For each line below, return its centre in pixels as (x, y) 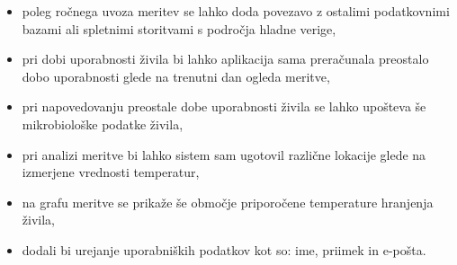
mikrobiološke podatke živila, (103, 124)
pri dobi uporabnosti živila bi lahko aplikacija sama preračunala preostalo (225, 59)
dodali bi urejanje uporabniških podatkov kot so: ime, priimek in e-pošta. (224, 249)
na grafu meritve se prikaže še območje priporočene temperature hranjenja (228, 202)
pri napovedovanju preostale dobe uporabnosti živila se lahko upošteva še (224, 106)
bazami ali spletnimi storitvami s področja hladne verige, (179, 28)
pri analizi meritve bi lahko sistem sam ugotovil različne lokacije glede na (224, 154)
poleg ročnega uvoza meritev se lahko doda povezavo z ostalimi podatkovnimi (236, 11)
